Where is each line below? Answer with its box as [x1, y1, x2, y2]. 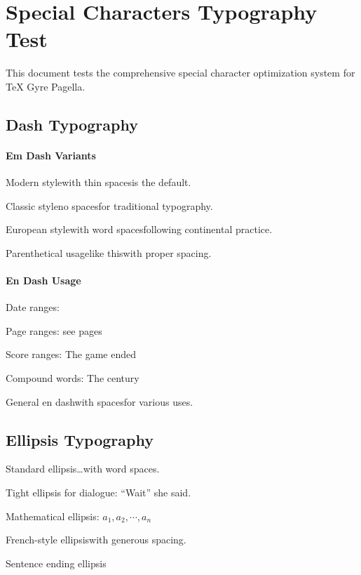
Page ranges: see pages [6, 323, 102, 338]
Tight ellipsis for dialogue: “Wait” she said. [6, 485, 191, 500]
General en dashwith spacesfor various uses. [6, 394, 193, 409]
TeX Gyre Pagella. [6, 79, 86, 93]
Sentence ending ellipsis [6, 555, 107, 570]
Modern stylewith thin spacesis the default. [6, 175, 191, 190]
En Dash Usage [6, 273, 81, 288]
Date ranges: [6, 300, 60, 315]
